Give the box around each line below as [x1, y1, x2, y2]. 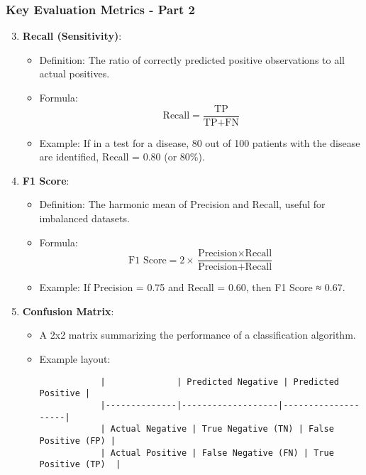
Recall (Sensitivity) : [22, 28, 122, 43]
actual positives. [39, 66, 110, 81]
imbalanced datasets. [39, 211, 130, 226]
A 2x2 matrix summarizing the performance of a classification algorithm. [39, 327, 356, 342]
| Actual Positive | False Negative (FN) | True [100, 447, 334, 458]
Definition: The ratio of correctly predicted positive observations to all [39, 52, 345, 67]
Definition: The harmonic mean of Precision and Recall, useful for [39, 197, 326, 212]
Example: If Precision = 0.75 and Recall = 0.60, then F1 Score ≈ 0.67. [39, 280, 345, 295]
